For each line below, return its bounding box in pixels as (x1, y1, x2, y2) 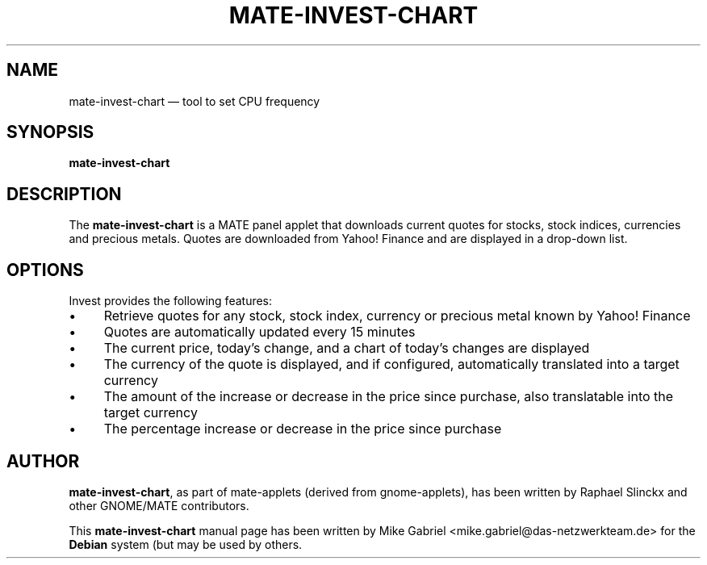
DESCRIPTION (6, 183, 122, 204)
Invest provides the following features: (69, 294, 273, 308)
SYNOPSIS (6, 122, 94, 143)
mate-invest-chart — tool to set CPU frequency (69, 94, 320, 108)
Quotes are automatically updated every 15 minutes (103, 324, 416, 341)
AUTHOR (6, 450, 80, 471)
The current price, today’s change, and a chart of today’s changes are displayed (103, 340, 590, 357)
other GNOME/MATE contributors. (69, 498, 249, 513)
